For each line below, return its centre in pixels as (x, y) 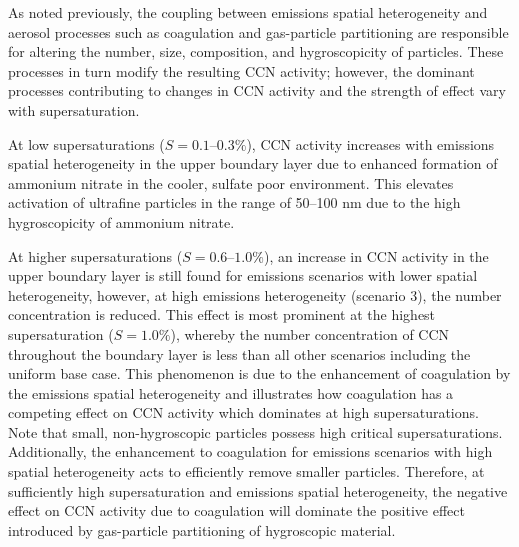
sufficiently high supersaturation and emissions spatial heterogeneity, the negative (258, 490)
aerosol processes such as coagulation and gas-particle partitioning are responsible (258, 31)
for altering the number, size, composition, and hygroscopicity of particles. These (256, 51)
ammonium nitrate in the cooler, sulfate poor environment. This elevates (231, 182)
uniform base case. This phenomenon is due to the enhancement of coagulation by (259, 373)
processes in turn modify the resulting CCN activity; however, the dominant (241, 70)
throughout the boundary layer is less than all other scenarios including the (239, 353)
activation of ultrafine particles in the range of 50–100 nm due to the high (234, 202)
